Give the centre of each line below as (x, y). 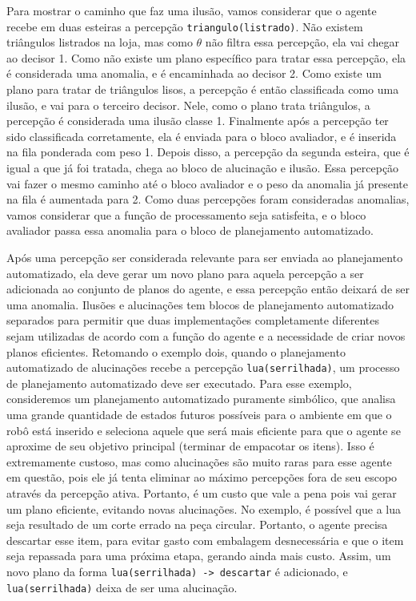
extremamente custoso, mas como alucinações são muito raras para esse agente (199, 461)
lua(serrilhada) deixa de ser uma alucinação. (122, 587)
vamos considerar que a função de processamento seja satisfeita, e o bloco (186, 214)
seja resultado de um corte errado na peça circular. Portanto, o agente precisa (197, 524)
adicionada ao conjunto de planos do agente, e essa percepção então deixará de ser (208, 289)
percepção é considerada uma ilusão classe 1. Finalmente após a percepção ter (198, 121)
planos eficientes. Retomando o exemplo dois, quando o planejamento (176, 351)
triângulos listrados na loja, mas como (100, 42)
